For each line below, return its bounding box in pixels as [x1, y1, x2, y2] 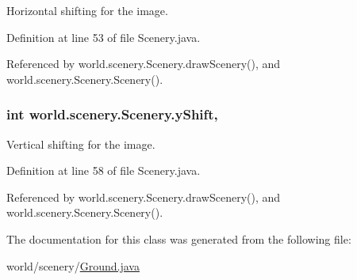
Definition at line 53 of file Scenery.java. [6, 28, 201, 45]
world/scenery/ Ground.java [6, 257, 140, 274]
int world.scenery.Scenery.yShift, [6, 104, 218, 124]
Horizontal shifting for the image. [6, 2, 168, 18]
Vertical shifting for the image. [6, 135, 155, 152]
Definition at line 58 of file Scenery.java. [6, 162, 201, 179]
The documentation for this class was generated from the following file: [6, 230, 351, 247]
